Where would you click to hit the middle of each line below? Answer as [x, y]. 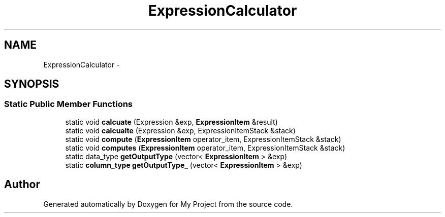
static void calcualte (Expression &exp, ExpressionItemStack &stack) [180, 130]
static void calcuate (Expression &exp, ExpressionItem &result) [171, 122]
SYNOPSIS [32, 84]
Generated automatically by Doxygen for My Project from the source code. [168, 204]
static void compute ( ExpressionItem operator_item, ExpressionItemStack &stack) [203, 139]
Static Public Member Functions [69, 104]
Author [22, 185]
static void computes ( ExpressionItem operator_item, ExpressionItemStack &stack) [205, 148]
